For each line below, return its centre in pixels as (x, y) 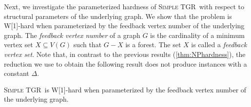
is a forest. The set (153, 45)
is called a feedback (219, 45)
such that (87, 45)
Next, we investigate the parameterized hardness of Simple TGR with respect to (124, 6)
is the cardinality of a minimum (197, 35)
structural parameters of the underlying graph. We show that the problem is (118, 16)
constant (17, 73)
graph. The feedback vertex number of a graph (72, 35)
